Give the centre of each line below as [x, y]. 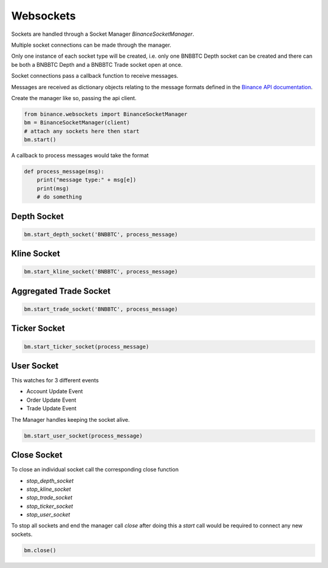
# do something [59, 197]
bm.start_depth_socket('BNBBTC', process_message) [101, 234]
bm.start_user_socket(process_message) [83, 436]
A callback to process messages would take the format [80, 155]
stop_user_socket [48, 515]
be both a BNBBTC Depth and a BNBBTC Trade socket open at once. [97, 64]
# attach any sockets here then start [82, 131]
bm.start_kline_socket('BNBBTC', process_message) [101, 272]
